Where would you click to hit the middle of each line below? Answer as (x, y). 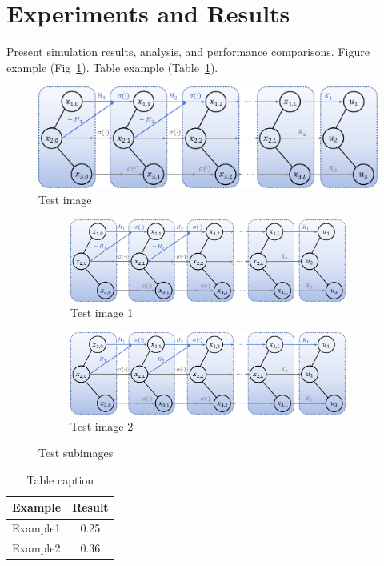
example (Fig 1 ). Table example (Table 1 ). (112, 67)
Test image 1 (102, 313)
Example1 (36, 528)
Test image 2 (102, 426)
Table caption (60, 479)
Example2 (36, 548)
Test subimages (76, 453)
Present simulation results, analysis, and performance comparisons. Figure (188, 52)
